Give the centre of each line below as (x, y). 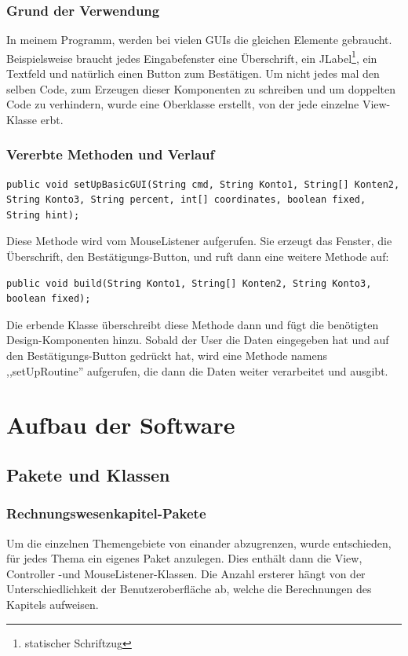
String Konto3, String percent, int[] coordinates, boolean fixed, (186, 200)
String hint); (43, 215)
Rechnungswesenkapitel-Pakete (106, 513)
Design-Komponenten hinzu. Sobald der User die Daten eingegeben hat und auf (198, 340)
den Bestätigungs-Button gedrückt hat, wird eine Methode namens (167, 355)
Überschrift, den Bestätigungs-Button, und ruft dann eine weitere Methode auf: (198, 257)
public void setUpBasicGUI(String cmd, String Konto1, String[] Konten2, (203, 184)
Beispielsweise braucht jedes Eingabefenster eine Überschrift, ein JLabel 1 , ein (192, 57)
